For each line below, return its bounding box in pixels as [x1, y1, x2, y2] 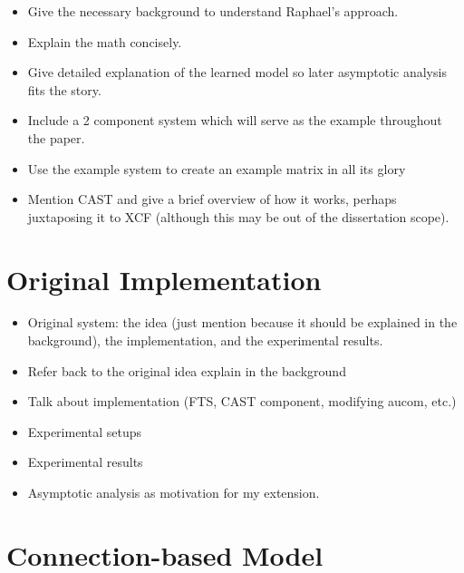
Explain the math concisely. [27, 32, 182, 51]
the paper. [27, 128, 85, 147]
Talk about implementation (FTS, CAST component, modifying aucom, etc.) [27, 392, 457, 411]
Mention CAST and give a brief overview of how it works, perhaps [27, 189, 397, 209]
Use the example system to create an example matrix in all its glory [27, 159, 406, 178]
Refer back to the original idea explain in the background [27, 361, 346, 380]
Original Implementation [6, 260, 322, 297]
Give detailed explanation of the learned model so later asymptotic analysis [27, 63, 447, 82]
